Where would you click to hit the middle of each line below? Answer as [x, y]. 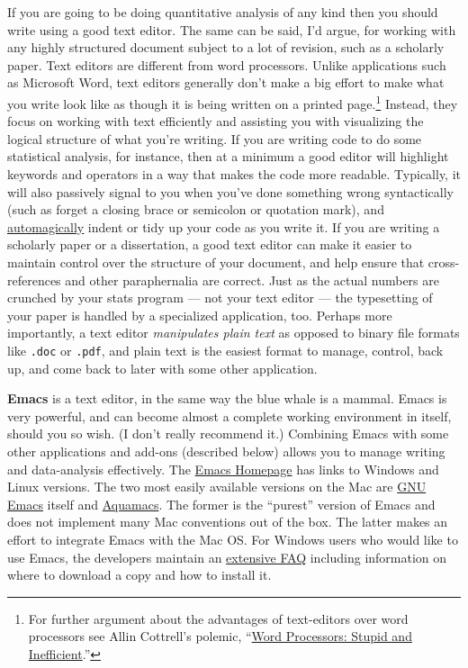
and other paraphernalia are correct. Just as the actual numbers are [252, 280]
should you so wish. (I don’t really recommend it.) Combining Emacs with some [228, 433]
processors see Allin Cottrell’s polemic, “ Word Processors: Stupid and [220, 636]
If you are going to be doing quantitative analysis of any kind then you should [223, 12]
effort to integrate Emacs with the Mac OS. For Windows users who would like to [233, 539]
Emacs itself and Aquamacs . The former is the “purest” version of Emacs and [221, 504]
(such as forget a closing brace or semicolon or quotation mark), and [196, 209]
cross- [444, 262]
